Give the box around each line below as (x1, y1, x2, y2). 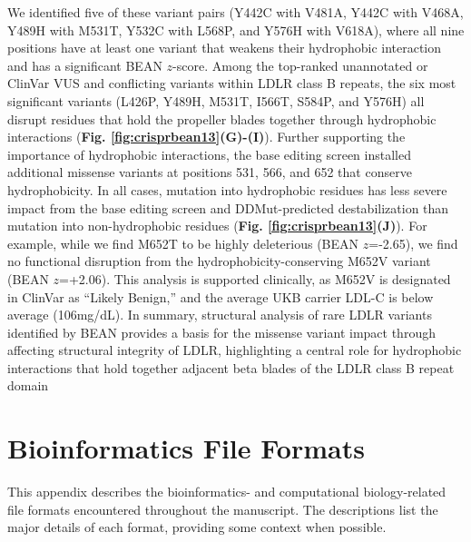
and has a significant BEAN (7, 55, 162, 74)
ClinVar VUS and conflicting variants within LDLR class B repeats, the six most (7, 74, 456, 93)
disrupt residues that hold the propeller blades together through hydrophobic (7, 109, 437, 128)
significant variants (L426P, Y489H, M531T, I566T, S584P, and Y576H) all (7, 91, 425, 110)
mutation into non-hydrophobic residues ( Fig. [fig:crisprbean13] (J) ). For (7, 216, 427, 235)
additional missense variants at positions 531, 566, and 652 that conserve (7, 163, 412, 182)
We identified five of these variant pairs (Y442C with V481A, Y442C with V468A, (7, 3, 464, 21)
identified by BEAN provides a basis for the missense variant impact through (7, 322, 436, 341)
